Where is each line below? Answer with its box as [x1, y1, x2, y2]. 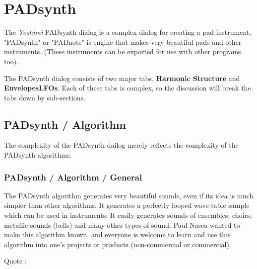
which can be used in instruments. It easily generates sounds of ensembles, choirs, [4, 210, 252, 220]
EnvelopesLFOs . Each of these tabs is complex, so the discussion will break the [4, 83, 251, 93]
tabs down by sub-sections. [4, 92, 86, 102]
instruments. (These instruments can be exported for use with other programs [4, 46, 241, 57]
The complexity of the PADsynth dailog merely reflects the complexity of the [4, 140, 239, 150]
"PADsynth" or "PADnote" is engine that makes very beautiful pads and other [4, 36, 242, 47]
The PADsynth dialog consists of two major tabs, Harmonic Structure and [4, 73, 240, 83]
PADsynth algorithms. [4, 150, 72, 160]
